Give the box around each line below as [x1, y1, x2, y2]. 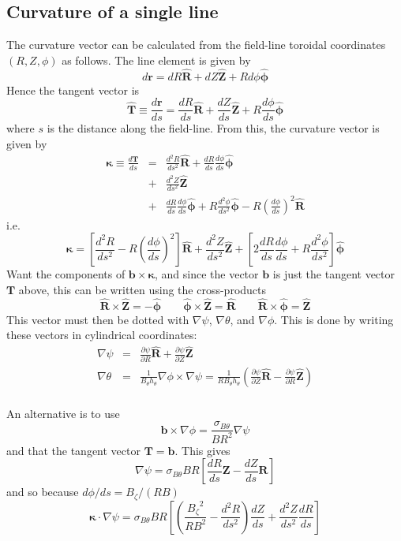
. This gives [174, 442, 230, 458]
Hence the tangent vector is [6, 81, 140, 98]
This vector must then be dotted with [6, 311, 189, 327]
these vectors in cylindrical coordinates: [6, 326, 197, 343]
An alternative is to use [6, 405, 120, 421]
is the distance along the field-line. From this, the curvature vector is [47, 120, 380, 136]
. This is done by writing [274, 311, 394, 327]
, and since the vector [155, 266, 259, 282]
